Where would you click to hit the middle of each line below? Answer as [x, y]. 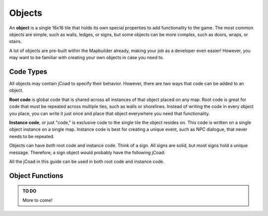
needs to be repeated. [32, 136]
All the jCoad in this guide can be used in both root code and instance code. [87, 162]
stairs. [15, 42]
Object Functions [36, 176]
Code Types [28, 72]
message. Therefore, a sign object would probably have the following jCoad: [87, 152]
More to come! [37, 200]
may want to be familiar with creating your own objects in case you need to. [87, 57]
